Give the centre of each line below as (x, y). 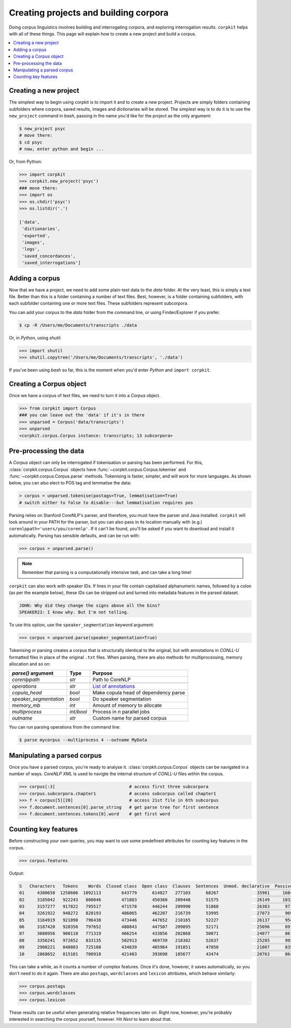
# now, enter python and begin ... (61, 149)
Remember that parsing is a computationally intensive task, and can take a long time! (107, 572)
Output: (16, 873)
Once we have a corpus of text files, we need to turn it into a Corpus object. (85, 396)
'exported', (36, 236)
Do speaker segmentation (122, 699)
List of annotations (114, 686)
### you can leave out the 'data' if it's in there (82, 415)
